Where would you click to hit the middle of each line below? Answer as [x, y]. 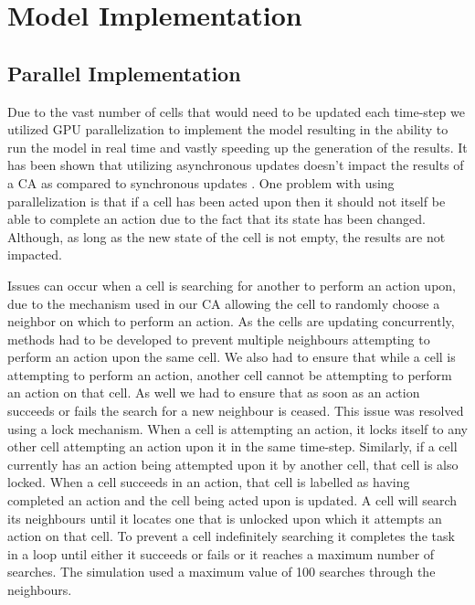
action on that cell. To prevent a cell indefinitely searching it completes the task [231, 536]
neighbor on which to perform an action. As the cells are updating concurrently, [231, 321]
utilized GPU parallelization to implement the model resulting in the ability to [228, 129]
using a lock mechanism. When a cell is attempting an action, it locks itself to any [237, 428]
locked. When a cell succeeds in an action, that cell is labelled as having [209, 482]
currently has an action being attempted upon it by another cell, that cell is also [233, 464]
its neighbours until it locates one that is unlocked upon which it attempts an [225, 518]
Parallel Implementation [124, 73]
